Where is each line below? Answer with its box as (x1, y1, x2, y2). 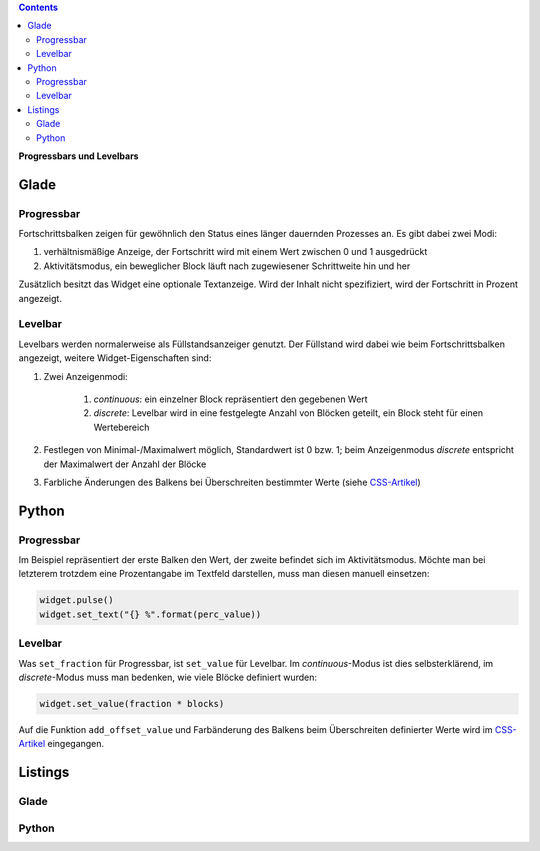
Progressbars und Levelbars (18, 150, 139, 162)
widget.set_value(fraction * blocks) (39, 698, 225, 709)
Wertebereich (93, 421, 150, 433)
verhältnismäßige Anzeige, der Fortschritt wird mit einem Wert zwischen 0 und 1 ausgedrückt (43, 246, 428, 258)
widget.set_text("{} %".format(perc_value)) (39, 608, 262, 620)
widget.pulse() (39, 595, 114, 606)
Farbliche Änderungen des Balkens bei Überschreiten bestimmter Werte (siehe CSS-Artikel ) (43, 476, 422, 488)
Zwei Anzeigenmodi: (43, 370, 129, 382)
